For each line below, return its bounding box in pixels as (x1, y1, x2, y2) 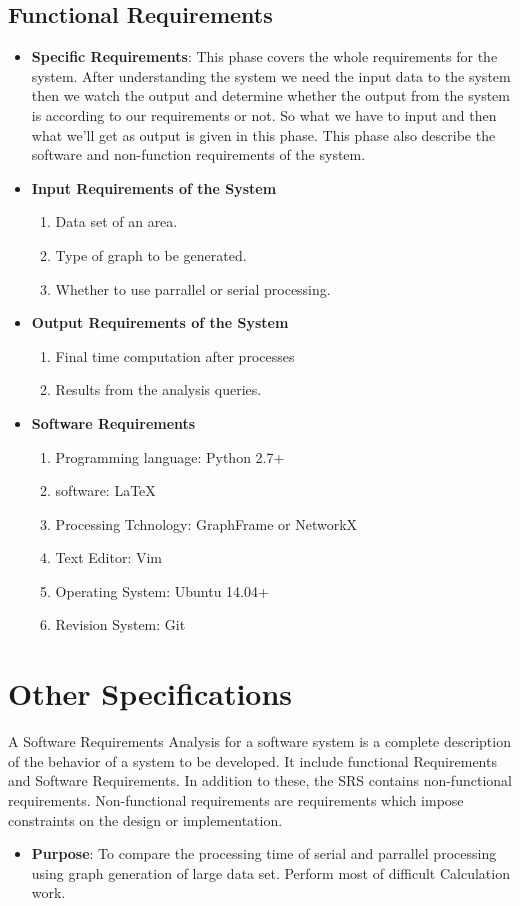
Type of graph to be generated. (55, 244, 247, 265)
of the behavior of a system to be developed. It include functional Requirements (8, 750, 497, 771)
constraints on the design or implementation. (8, 809, 283, 830)
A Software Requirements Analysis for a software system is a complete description (8, 731, 511, 752)
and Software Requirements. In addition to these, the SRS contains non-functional (8, 770, 512, 791)
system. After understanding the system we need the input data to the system (31, 65, 511, 86)
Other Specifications (8, 673, 293, 714)
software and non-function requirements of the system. (31, 144, 366, 165)
